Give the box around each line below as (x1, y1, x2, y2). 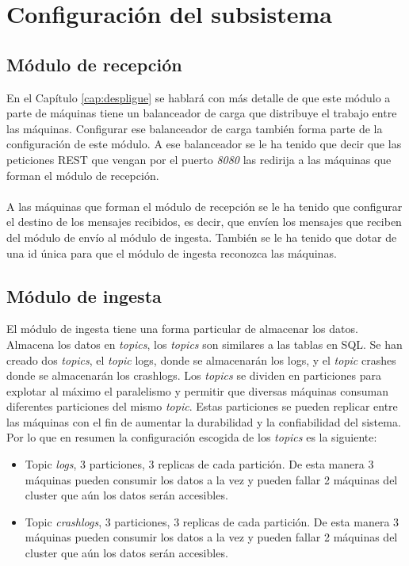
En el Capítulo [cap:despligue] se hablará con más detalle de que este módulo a (6, 89, 391, 105)
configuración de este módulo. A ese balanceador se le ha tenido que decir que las (6, 136, 402, 152)
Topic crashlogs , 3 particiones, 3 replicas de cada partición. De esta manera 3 (25, 513, 399, 530)
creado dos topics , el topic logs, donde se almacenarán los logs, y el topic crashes (6, 351, 396, 368)
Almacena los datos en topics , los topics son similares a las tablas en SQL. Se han (6, 335, 403, 352)
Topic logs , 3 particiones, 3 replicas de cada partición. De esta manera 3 (25, 456, 374, 472)
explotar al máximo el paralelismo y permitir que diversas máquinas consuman (6, 382, 389, 399)
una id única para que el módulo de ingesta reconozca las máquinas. (6, 244, 337, 261)
